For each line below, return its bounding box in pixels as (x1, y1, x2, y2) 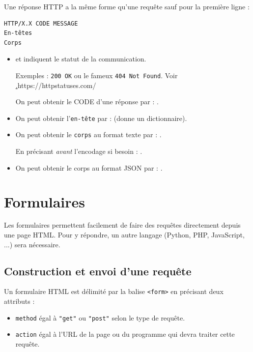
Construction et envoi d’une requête (4, 263, 192, 278)
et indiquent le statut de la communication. (15, 54, 146, 64)
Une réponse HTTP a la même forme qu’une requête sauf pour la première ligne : (4, 1, 250, 11)
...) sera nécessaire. (4, 239, 60, 249)
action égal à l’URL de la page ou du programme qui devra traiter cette (15, 329, 235, 339)
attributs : (4, 296, 35, 306)
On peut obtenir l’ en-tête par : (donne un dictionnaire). (15, 113, 187, 123)
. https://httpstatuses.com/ (15, 80, 96, 90)
